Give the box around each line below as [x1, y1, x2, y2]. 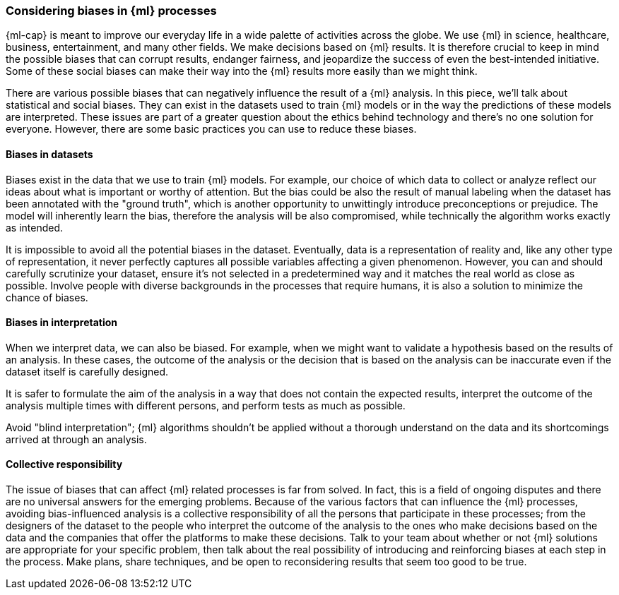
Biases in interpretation [6, 316, 118, 329]
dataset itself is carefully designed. [6, 365, 169, 378]
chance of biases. [6, 291, 88, 303]
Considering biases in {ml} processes [6, 4, 217, 18]
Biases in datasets [6, 148, 93, 160]
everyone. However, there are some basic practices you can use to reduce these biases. [6, 123, 417, 136]
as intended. [6, 221, 64, 234]
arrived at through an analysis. [6, 433, 147, 445]
